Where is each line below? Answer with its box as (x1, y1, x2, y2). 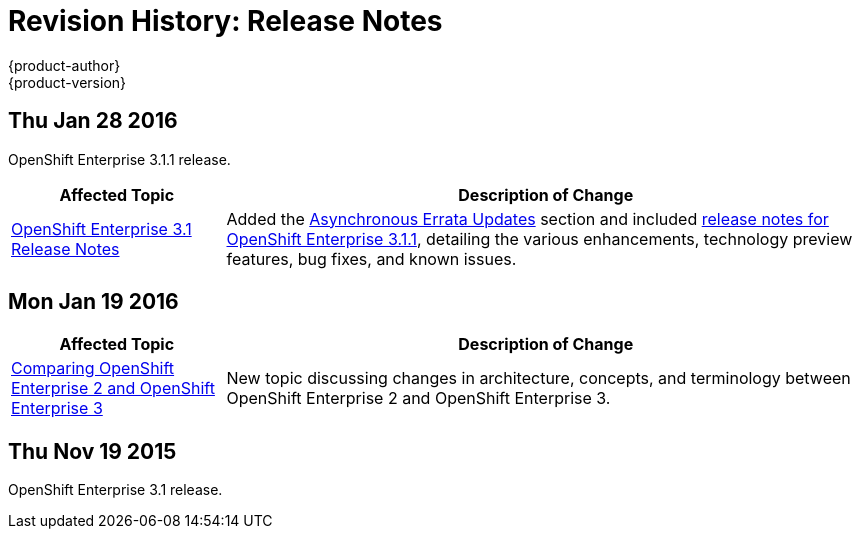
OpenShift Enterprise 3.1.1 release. (8, 150, 231, 168)
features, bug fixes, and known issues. (226, 248, 517, 269)
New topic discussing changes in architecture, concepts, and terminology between (226, 368, 851, 389)
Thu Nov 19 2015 (8, 438, 177, 464)
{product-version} (8, 73, 127, 91)
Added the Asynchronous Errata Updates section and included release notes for (226, 208, 829, 229)
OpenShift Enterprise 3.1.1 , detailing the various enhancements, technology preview (226, 228, 853, 249)
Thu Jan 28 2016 (8, 108, 178, 134)
